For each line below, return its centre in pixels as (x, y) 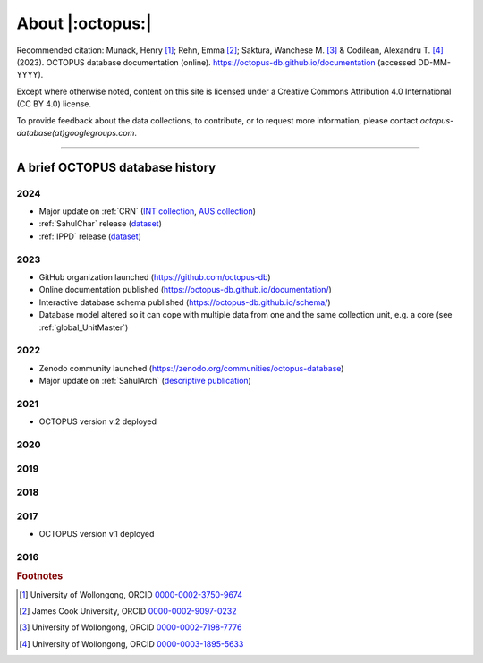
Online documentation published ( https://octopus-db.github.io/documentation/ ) (186, 290)
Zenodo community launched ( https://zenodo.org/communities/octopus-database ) (191, 368)
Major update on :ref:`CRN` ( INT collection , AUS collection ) (148, 211)
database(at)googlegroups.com (76, 132)
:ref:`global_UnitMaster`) (84, 327)
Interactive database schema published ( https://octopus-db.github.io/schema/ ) (185, 302)
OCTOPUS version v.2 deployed (97, 421)
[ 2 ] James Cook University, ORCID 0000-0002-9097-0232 (128, 611)
